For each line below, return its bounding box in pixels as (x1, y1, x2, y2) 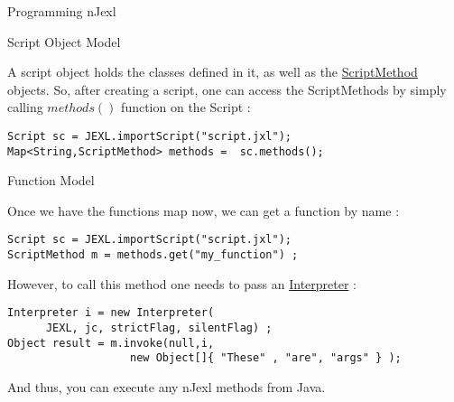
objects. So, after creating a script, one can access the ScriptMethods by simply (7, 79, 447, 98)
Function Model (7, 171, 95, 190)
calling (7, 98, 43, 117)
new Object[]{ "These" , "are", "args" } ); (130, 351, 402, 365)
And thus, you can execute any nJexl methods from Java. (7, 378, 326, 396)
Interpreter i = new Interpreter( (7, 306, 215, 320)
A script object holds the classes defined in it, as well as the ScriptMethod (7, 62, 418, 81)
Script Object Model (7, 32, 121, 51)
